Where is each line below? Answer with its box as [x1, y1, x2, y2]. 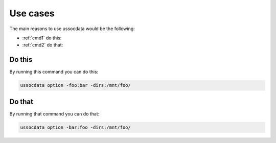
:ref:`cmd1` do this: [22, 35, 62, 41]
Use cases [9, 8, 55, 19]
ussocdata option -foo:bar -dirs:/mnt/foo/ [20, 82, 131, 88]
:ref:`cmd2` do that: [22, 42, 63, 48]
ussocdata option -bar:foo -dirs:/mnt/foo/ [20, 124, 131, 130]
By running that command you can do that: [9, 110, 100, 117]
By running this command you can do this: [9, 69, 99, 75]
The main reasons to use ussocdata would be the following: [9, 26, 135, 32]
